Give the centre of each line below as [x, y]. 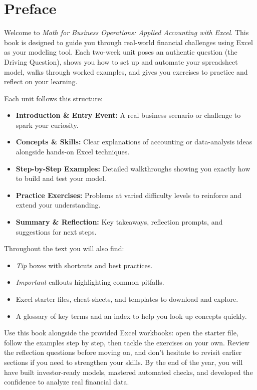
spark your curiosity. [47, 125]
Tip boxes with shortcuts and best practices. [84, 265]
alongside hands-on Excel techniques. [73, 152]
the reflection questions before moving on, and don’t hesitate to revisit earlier [123, 352]
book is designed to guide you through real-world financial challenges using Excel [128, 42]
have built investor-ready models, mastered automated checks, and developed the [128, 372]
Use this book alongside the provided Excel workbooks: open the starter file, [121, 333]
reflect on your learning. [41, 81]
